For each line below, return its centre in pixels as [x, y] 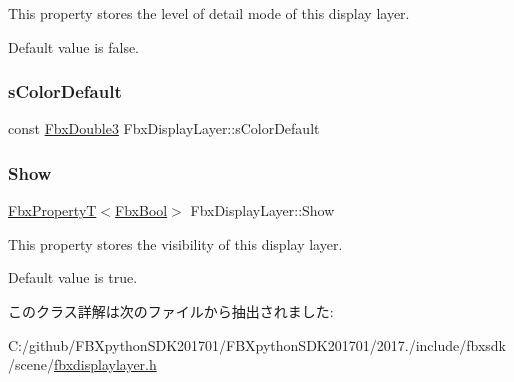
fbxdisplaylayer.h [105, 364]
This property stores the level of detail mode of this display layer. [209, 13]
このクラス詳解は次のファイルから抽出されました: [171, 311]
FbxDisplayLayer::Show [262, 210]
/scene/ [31, 364]
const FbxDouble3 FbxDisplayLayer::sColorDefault [164, 128]
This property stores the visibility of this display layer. [175, 243]
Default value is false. [74, 46]
